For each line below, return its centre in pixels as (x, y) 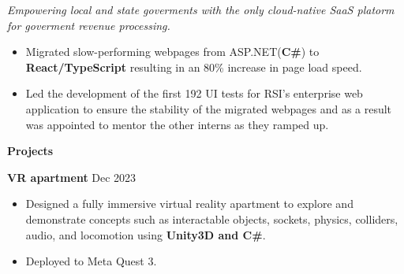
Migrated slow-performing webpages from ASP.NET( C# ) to (172, 52)
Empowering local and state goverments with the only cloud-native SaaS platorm (201, 9)
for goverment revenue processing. (89, 25)
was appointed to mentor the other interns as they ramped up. (177, 124)
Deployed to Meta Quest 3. (91, 261)
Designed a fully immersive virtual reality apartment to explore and (189, 204)
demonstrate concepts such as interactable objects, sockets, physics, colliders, (212, 218)
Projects (30, 151)
